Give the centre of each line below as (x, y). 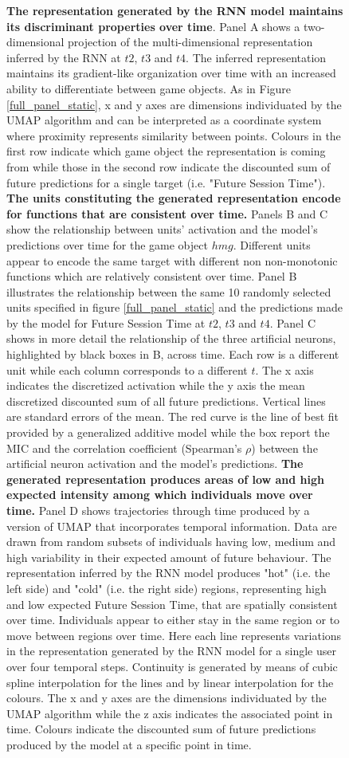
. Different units (272, 244)
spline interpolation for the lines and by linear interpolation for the (170, 682)
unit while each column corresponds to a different (127, 369)
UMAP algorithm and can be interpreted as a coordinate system (164, 120)
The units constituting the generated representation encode (174, 198)
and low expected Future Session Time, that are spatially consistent (172, 604)
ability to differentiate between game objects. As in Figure (149, 88)
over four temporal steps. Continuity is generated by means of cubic (172, 666)
